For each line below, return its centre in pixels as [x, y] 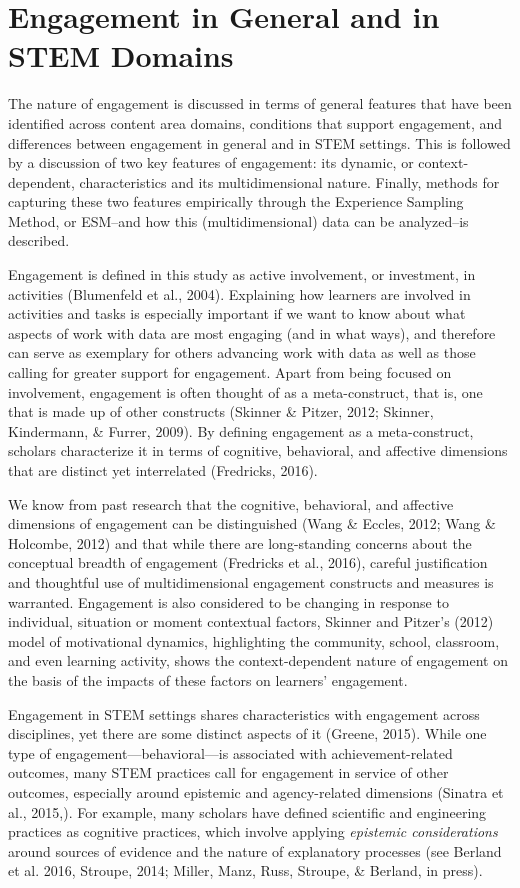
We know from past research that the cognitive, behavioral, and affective [231, 503]
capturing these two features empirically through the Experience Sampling [236, 201]
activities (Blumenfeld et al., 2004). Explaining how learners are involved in [239, 293]
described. [39, 240]
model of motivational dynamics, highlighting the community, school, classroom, [254, 640]
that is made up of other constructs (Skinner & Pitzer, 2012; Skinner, [221, 411]
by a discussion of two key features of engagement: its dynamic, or [211, 162]
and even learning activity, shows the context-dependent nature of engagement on [258, 660]
